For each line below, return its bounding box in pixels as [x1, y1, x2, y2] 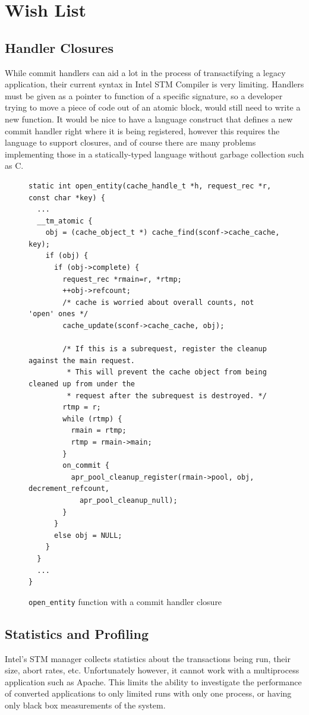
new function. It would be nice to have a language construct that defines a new [5, 112, 293, 125]
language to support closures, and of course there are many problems [5, 136, 256, 149]
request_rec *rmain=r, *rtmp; [62, 275, 182, 284]
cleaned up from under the [29, 380, 135, 389]
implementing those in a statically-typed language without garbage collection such [5, 147, 304, 160]
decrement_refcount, [29, 484, 110, 493]
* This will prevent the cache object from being [67, 368, 267, 377]
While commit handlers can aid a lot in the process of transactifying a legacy [5, 66, 286, 78]
